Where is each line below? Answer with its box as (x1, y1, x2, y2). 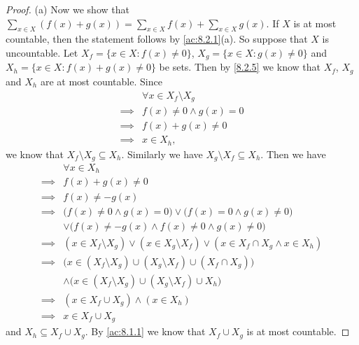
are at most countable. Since (40, 73, 162, 88)
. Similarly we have (121, 146, 203, 161)
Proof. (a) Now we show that (6, 2, 129, 16)
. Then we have (260, 146, 326, 161)
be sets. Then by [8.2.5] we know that (159, 59, 321, 74)
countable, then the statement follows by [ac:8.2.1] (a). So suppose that (6, 31, 308, 46)
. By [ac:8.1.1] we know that (85, 324, 206, 339)
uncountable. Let (6, 45, 78, 59)
